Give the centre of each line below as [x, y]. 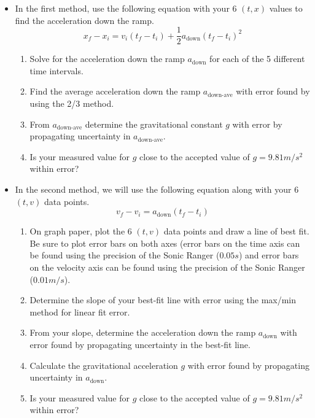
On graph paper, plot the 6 [81, 231]
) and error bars [269, 255]
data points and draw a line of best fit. [236, 231]
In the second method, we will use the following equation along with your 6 [157, 189]
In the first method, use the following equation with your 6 [126, 8]
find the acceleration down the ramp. [84, 20]
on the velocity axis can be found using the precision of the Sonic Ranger [167, 267]
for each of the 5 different [257, 59]
